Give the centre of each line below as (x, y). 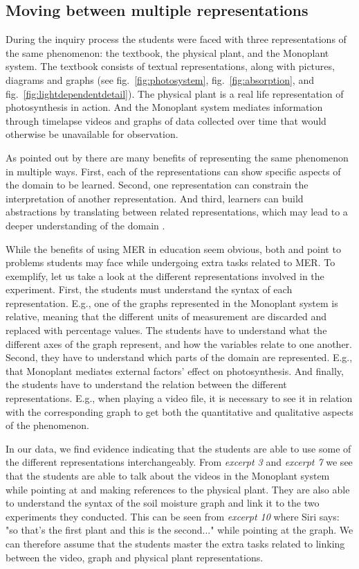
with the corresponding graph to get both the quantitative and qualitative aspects (179, 411)
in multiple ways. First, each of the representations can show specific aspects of (173, 171)
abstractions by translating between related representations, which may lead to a (177, 212)
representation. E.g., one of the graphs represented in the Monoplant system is (172, 303)
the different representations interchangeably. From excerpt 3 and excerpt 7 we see (179, 462)
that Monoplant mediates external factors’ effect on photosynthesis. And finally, (175, 370)
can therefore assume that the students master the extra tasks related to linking (175, 543)
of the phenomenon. (47, 425)
